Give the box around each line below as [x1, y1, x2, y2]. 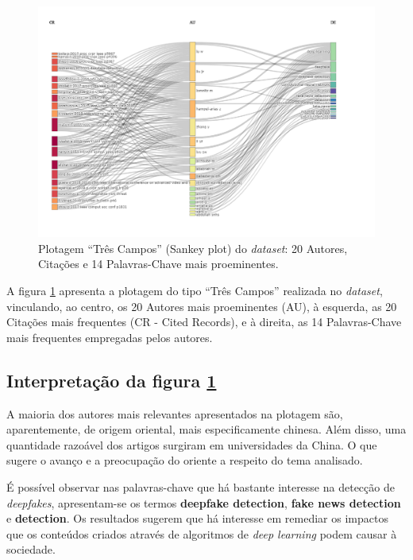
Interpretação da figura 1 [6, 367, 217, 392]
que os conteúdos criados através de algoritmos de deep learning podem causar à [6, 525, 397, 542]
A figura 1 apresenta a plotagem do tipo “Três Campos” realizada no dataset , [6, 282, 383, 299]
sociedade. [6, 541, 56, 558]
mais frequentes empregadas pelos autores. [6, 329, 213, 345]
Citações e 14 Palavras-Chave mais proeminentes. [38, 255, 279, 272]
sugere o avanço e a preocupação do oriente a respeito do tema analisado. [6, 452, 363, 469]
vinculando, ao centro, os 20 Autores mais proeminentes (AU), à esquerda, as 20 [6, 297, 397, 314]
